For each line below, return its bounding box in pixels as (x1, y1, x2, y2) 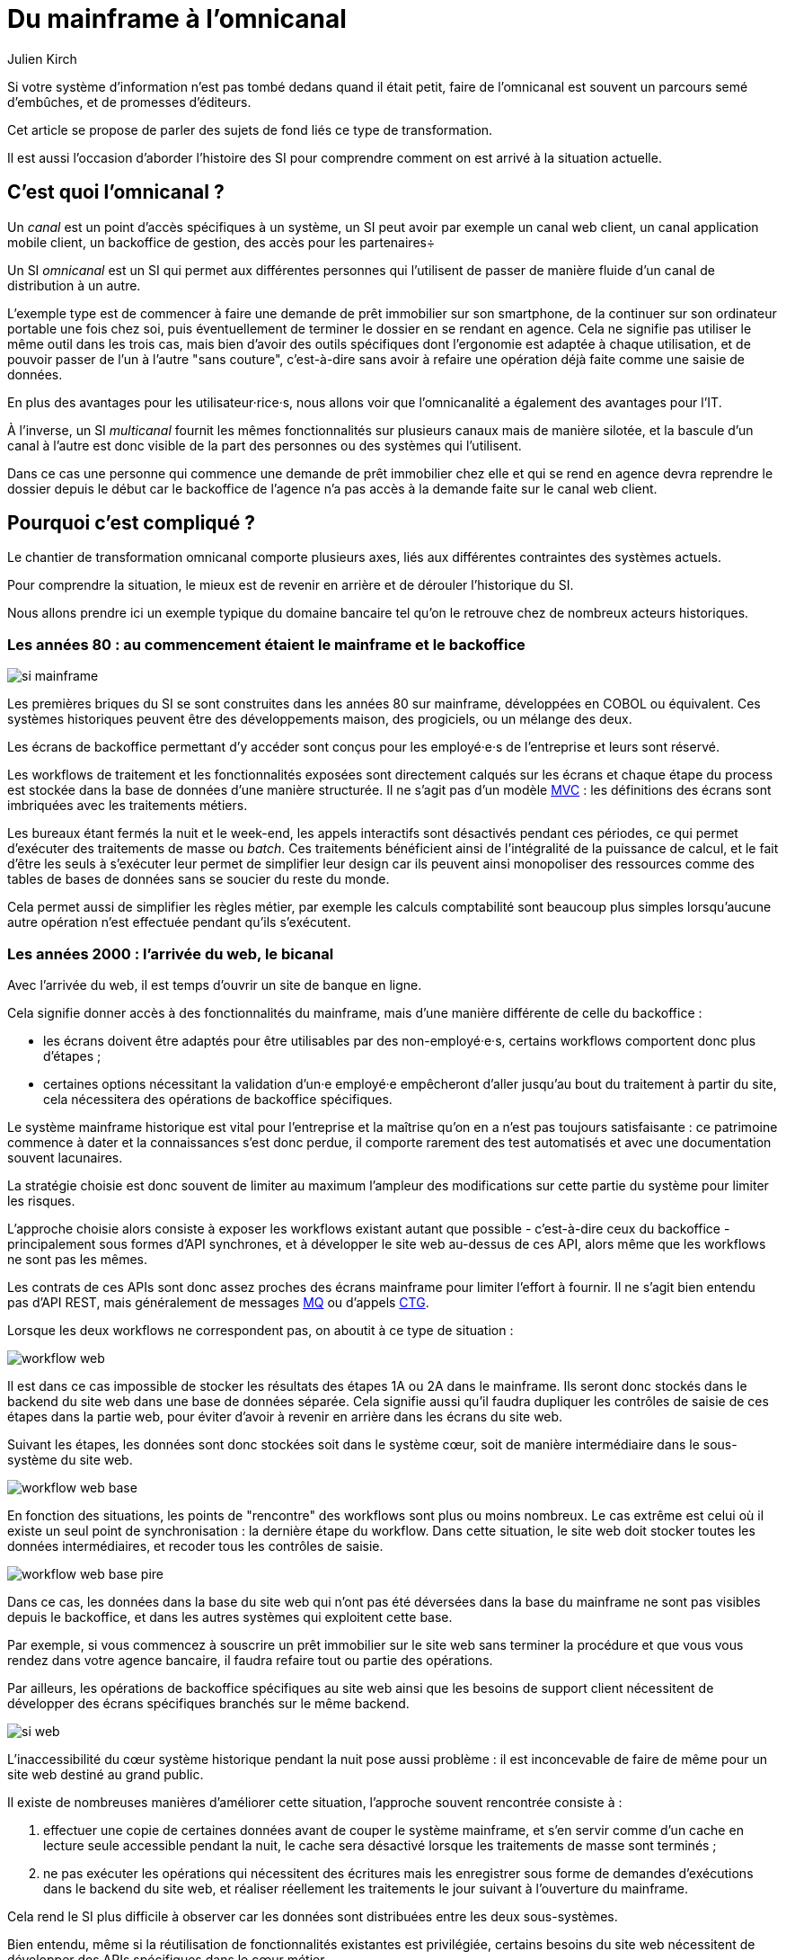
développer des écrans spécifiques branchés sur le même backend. (7, 1695, 410, 1711)
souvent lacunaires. (7, 1149, 123, 1165)
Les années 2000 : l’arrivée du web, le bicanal (7, 944, 334, 963)
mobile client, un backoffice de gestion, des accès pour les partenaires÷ (7, 234, 436, 250)
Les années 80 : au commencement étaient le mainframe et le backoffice (7, 635, 525, 654)
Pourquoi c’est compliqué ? (7, 512, 255, 535)
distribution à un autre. (7, 277, 141, 293)
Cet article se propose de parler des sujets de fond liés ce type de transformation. (7, 121, 493, 138)
